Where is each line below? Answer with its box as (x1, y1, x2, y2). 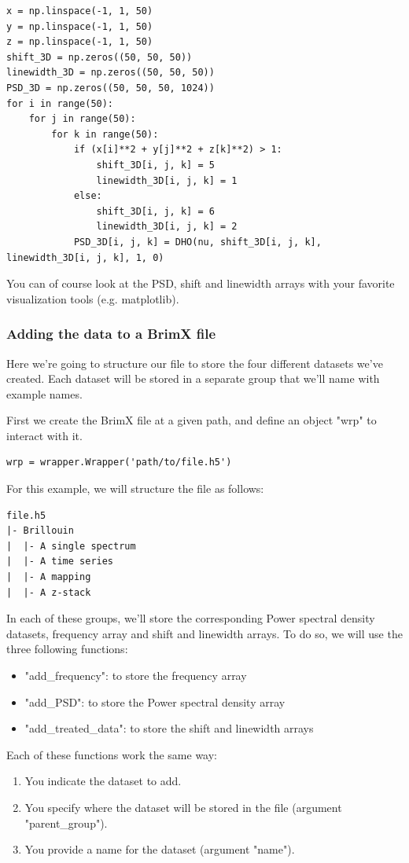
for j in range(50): (28, 113, 136, 125)
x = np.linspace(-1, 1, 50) (6, 6, 153, 17)
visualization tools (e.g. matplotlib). (6, 290, 179, 307)
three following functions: (6, 641, 128, 657)
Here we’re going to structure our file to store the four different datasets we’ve (6, 354, 383, 371)
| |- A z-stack (6, 586, 91, 598)
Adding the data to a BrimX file (6, 324, 216, 343)
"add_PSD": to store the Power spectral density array (24, 693, 286, 710)
